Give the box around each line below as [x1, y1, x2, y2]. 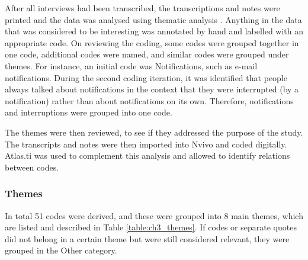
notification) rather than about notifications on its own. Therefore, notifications [5, 94, 294, 107]
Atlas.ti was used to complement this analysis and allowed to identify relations [5, 149, 290, 162]
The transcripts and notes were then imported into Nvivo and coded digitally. [5, 137, 287, 150]
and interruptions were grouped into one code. [5, 106, 172, 118]
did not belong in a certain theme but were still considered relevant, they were [5, 232, 290, 245]
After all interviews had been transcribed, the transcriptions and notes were [5, 2, 280, 14]
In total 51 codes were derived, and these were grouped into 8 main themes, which [5, 209, 303, 222]
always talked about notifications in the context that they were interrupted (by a [5, 83, 299, 95]
